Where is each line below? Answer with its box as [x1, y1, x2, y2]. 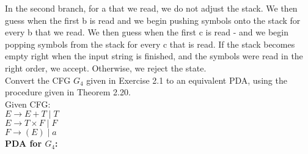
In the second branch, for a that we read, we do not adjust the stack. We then [5, 2, 298, 14]
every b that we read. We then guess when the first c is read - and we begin [5, 26, 288, 38]
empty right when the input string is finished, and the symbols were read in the [5, 50, 303, 62]
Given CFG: [5, 97, 51, 110]
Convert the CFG [5, 73, 71, 86]
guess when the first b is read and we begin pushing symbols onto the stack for [5, 13, 301, 26]
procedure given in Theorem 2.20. [5, 86, 131, 98]
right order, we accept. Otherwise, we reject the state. [5, 61, 207, 74]
